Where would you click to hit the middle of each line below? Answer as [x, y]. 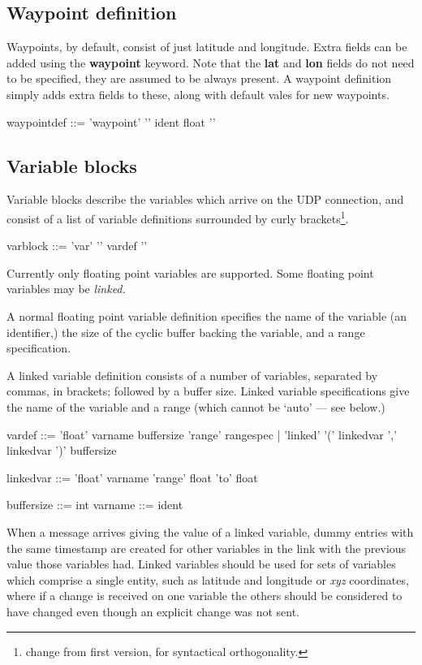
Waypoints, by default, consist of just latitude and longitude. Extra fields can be [207, 47]
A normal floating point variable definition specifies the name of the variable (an [207, 316]
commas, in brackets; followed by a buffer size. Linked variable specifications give [208, 391]
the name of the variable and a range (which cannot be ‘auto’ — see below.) [196, 406]
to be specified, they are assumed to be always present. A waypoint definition [199, 78]
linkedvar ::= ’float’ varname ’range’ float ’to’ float [132, 477]
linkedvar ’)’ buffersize [62, 450]
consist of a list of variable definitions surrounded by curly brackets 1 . [178, 217]
